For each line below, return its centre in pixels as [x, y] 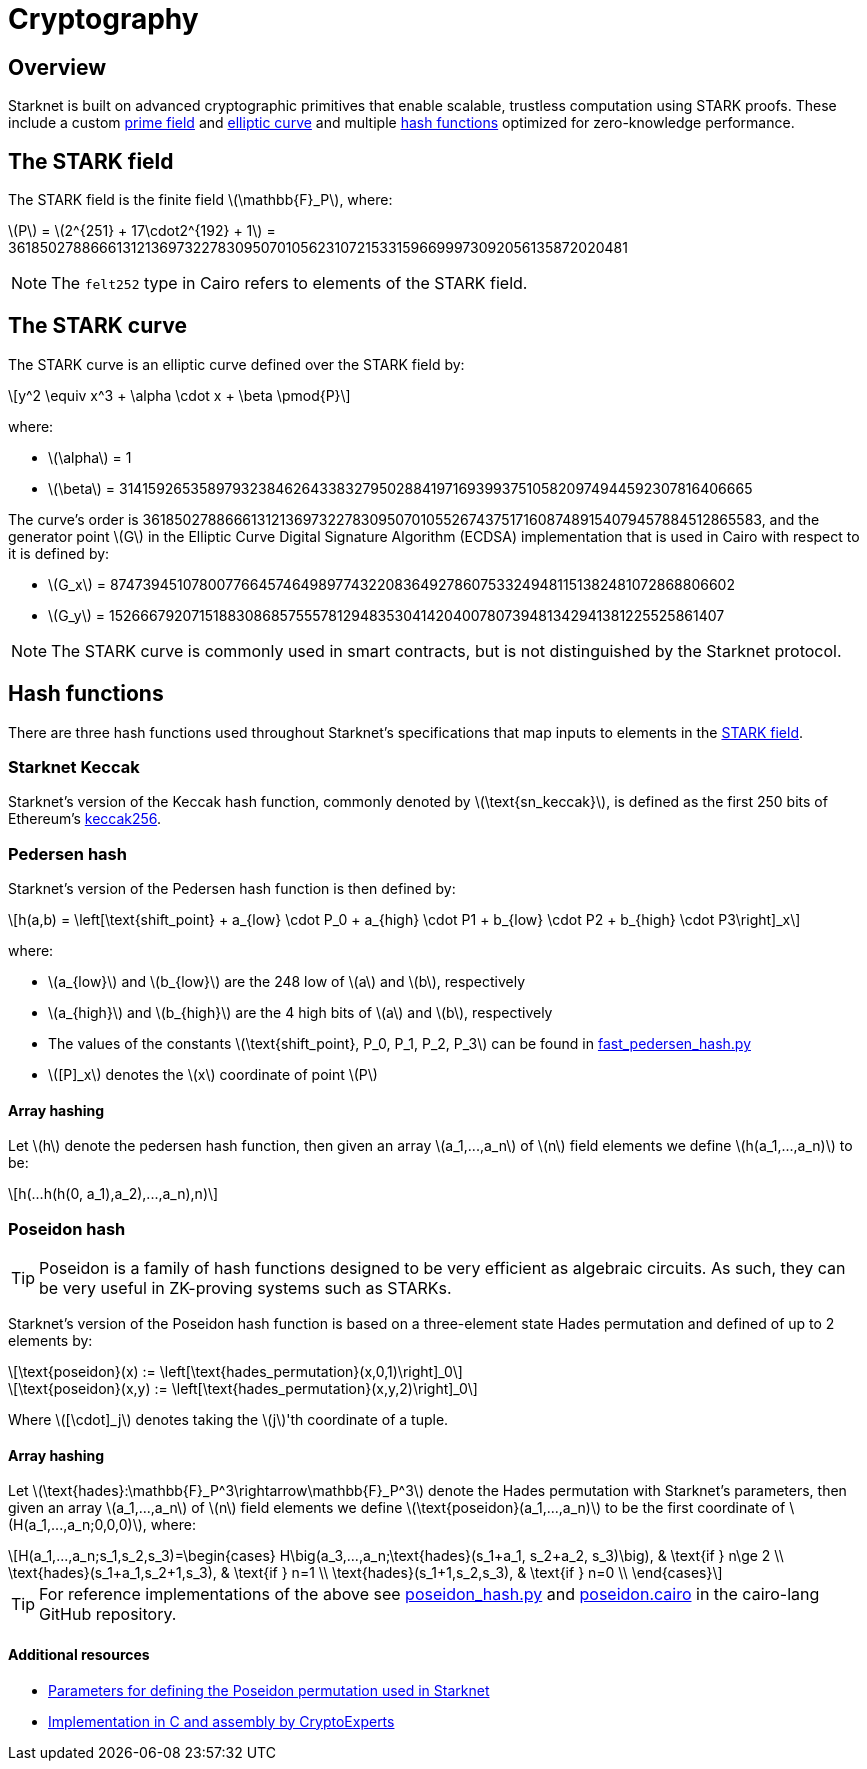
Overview [57, 67]
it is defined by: [59, 553]
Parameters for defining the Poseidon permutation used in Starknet [269, 1690]
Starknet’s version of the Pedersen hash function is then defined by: [232, 889]
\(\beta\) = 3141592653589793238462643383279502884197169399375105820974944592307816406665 [400, 488]
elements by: [50, 1341]
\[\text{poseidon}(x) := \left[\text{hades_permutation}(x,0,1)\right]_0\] [235, 1372]
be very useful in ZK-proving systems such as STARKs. [245, 1288]
